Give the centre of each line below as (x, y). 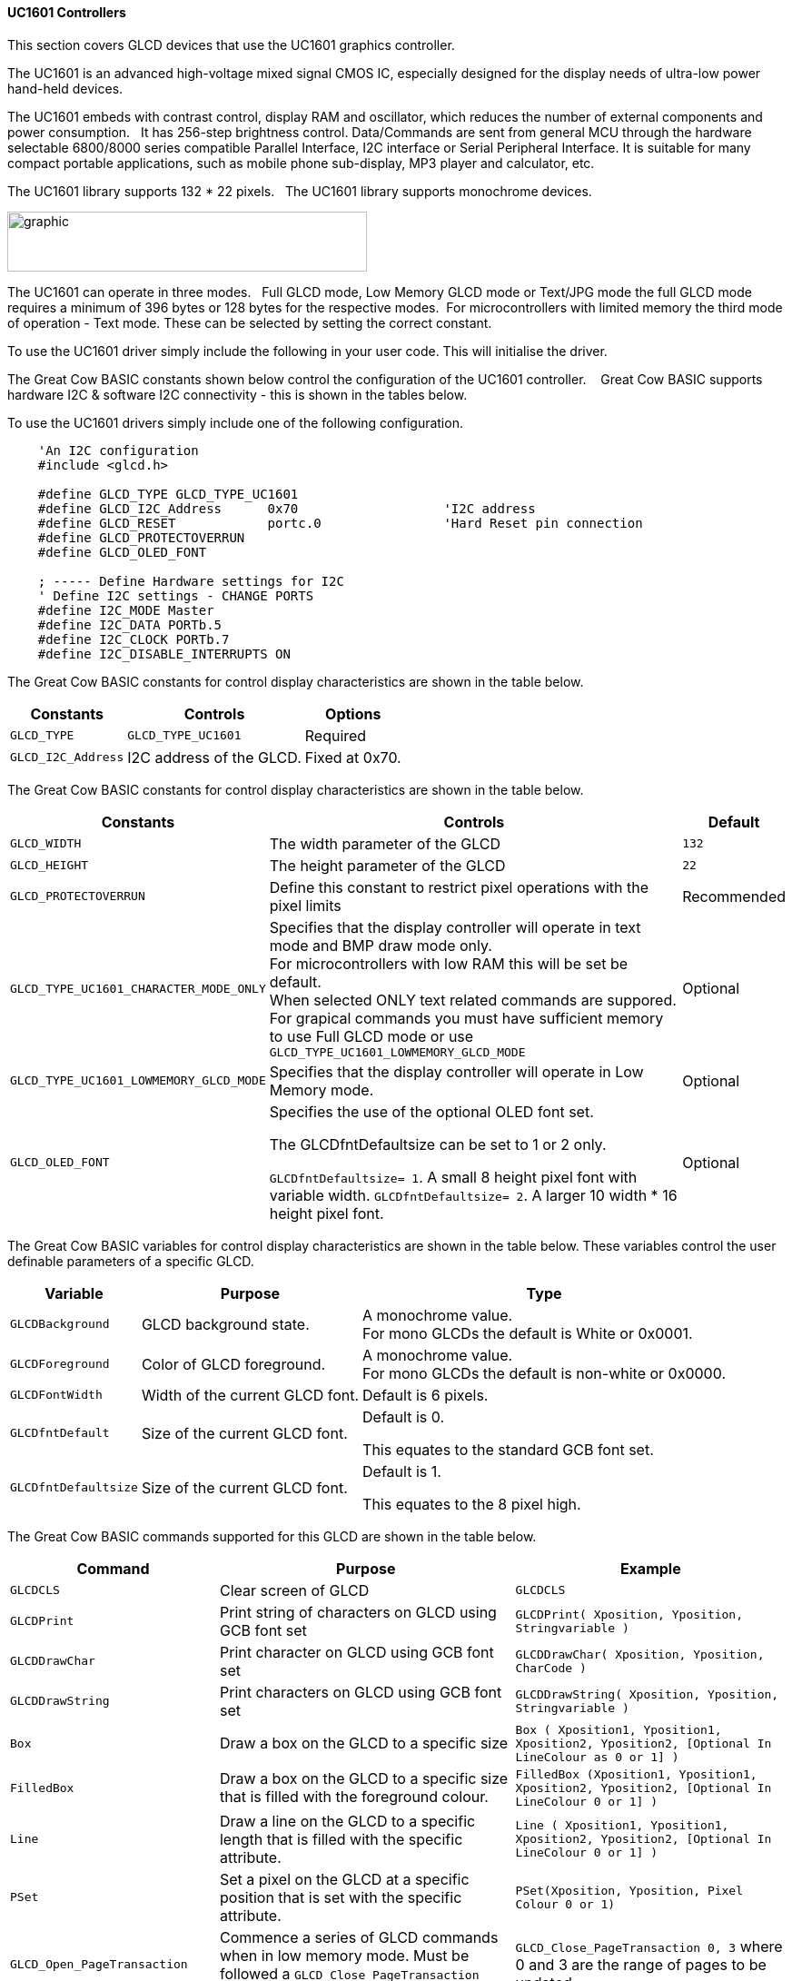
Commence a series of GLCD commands (359, 1937)
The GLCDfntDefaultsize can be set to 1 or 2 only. (438, 1144)
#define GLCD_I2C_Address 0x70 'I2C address (287, 508)
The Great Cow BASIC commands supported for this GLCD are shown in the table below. (272, 1536)
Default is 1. (402, 1471)
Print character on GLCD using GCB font (356, 1652)
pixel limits (305, 905)
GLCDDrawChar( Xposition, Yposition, (640, 1654)
